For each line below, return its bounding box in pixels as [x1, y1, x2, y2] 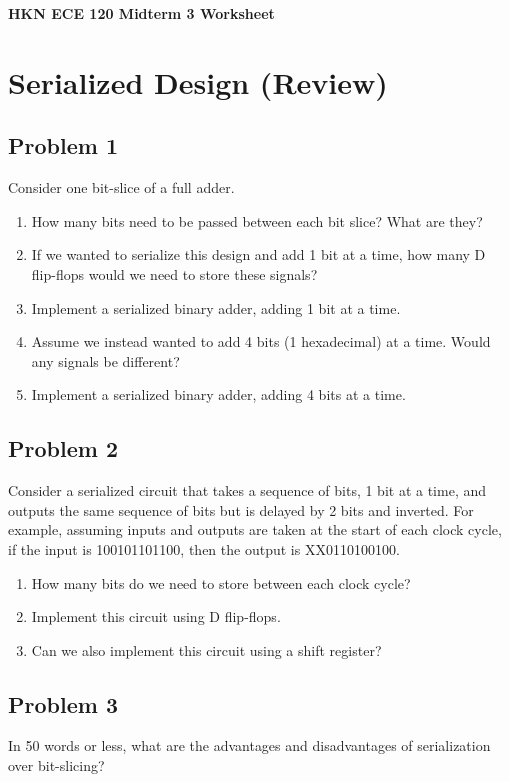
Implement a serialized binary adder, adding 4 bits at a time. [31, 384, 406, 405]
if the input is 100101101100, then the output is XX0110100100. [8, 538, 400, 559]
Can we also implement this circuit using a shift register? [31, 639, 382, 660]
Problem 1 [8, 130, 118, 161]
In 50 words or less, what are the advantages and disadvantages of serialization [8, 735, 491, 756]
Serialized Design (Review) [8, 61, 388, 102]
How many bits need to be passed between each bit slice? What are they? [31, 210, 483, 231]
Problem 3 [8, 688, 118, 719]
